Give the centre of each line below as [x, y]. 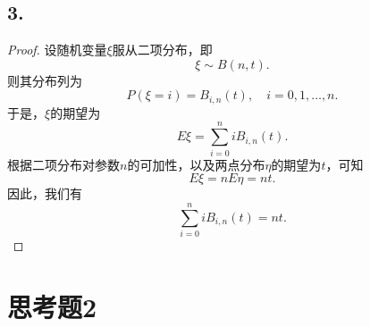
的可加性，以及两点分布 [196, 164]
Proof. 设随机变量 [57, 50]
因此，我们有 [45, 193]
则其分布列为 [45, 80]
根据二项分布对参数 [63, 164]
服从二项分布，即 [162, 50]
